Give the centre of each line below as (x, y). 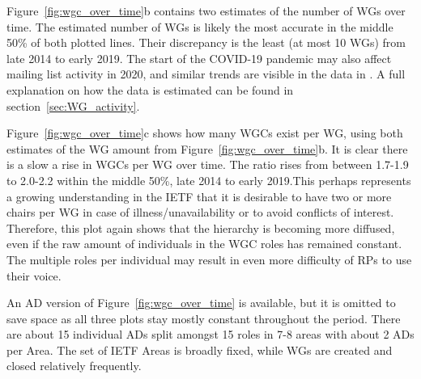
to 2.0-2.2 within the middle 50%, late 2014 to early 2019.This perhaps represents (209, 180)
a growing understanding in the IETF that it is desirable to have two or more (199, 196)
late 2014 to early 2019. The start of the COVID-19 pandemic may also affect (199, 58)
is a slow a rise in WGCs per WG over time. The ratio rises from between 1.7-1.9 (208, 164)
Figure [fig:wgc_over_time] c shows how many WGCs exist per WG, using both (205, 133)
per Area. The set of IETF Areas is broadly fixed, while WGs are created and (200, 350)
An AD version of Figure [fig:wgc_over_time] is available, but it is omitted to (201, 303)
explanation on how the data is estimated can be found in (150, 89)
